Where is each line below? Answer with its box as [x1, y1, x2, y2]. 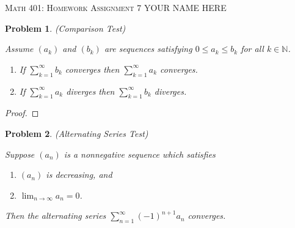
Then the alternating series [5, 209, 106, 222]
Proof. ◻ [5, 106, 39, 119]
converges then [65, 62, 120, 75]
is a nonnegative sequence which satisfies [64, 147, 216, 160]
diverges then [66, 84, 115, 97]
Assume [5, 42, 34, 55]
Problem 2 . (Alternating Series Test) [5, 127, 148, 139]
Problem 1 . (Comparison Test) [5, 21, 126, 34]
